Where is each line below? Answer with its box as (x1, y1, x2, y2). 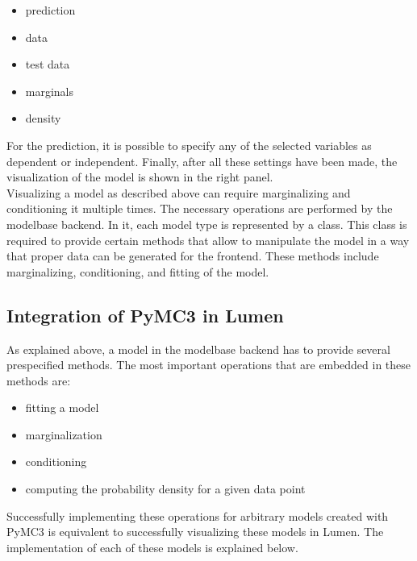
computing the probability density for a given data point (25, 480, 306, 497)
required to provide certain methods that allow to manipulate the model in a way (6, 231, 410, 248)
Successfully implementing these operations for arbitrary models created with (6, 507, 389, 524)
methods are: (6, 372, 71, 389)
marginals (25, 82, 74, 99)
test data (25, 56, 70, 73)
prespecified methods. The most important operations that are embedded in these (6, 356, 411, 373)
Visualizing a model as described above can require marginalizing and (6, 184, 351, 201)
